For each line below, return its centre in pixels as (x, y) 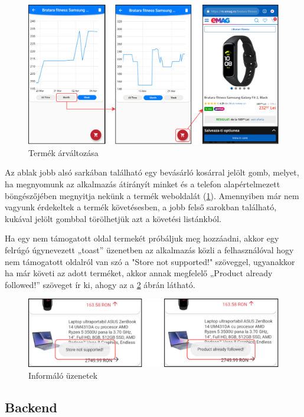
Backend (31, 407)
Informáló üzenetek (63, 375)
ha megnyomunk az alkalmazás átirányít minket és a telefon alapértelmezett (143, 184)
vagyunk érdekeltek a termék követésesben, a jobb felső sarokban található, (141, 207)
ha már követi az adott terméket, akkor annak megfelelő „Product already (139, 273)
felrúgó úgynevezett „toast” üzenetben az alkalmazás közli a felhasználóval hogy (149, 250)
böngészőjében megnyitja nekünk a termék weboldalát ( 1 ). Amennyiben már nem (152, 195)
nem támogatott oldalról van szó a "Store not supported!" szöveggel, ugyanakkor (150, 261)
